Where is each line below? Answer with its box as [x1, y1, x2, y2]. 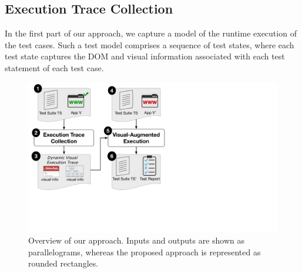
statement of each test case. [5, 61, 104, 74]
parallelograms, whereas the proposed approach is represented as [28, 245, 261, 258]
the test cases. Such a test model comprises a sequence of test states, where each [5, 38, 294, 51]
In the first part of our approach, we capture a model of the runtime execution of [5, 27, 297, 39]
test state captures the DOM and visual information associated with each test [5, 50, 285, 62]
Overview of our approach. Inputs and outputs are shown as [28, 234, 244, 247]
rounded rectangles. [28, 257, 99, 269]
